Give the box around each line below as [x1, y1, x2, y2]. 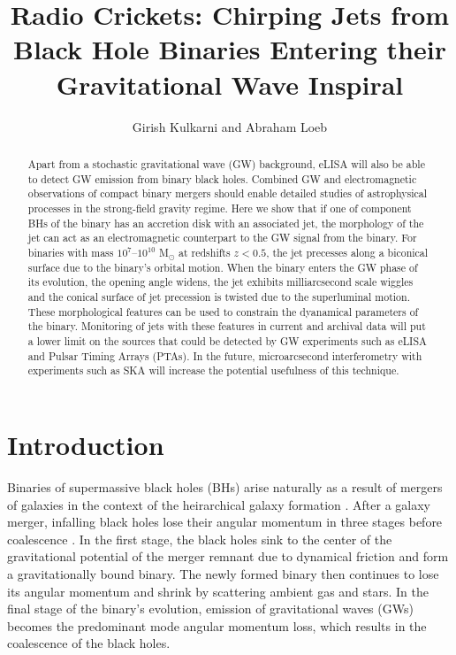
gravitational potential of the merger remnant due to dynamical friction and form [7, 547, 449, 566]
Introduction [7, 427, 164, 463]
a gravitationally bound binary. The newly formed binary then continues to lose [7, 564, 439, 582]
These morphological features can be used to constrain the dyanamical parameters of [27, 304, 419, 319]
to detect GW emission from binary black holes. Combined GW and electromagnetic [27, 171, 417, 186]
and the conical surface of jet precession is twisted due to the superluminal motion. [27, 289, 410, 304]
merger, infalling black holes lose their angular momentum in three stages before [7, 512, 443, 531]
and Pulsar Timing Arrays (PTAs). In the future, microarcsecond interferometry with [27, 348, 422, 363]
